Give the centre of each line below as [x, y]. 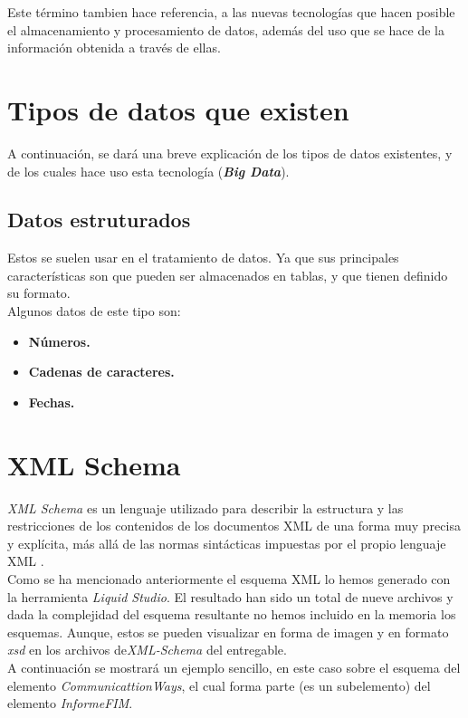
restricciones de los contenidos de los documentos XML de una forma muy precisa [234, 526]
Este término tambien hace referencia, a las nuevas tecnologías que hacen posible [231, 12]
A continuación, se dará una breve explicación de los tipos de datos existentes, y [230, 153]
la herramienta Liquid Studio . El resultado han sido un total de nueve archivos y [230, 596]
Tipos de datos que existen [178, 109]
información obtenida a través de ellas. [114, 48]
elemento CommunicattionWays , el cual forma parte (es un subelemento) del [219, 685]
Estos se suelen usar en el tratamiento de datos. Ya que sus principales [203, 258]
